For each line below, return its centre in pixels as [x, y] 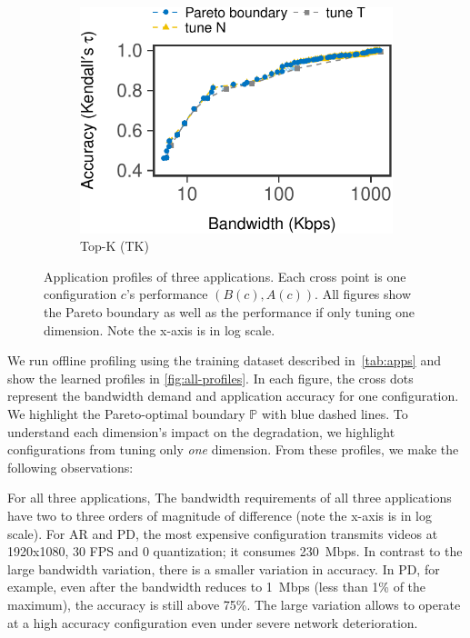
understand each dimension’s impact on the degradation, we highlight [201, 431]
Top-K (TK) [115, 246]
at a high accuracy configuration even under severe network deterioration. [213, 622]
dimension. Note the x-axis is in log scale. [160, 329]
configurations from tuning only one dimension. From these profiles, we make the [233, 449]
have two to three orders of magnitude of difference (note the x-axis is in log [220, 515]
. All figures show [363, 294]
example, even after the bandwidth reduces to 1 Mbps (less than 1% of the [217, 587]
